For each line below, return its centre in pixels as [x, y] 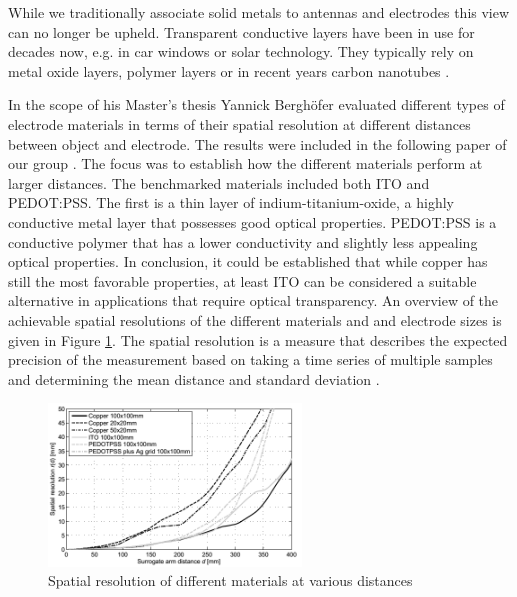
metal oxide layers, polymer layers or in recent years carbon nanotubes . [229, 70]
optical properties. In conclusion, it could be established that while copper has [248, 261]
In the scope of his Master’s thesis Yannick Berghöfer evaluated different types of [256, 104]
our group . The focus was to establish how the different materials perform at [245, 163]
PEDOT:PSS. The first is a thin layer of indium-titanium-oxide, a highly [231, 202]
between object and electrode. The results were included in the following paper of [257, 143]
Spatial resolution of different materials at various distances [230, 580]
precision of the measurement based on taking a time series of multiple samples [250, 359]
